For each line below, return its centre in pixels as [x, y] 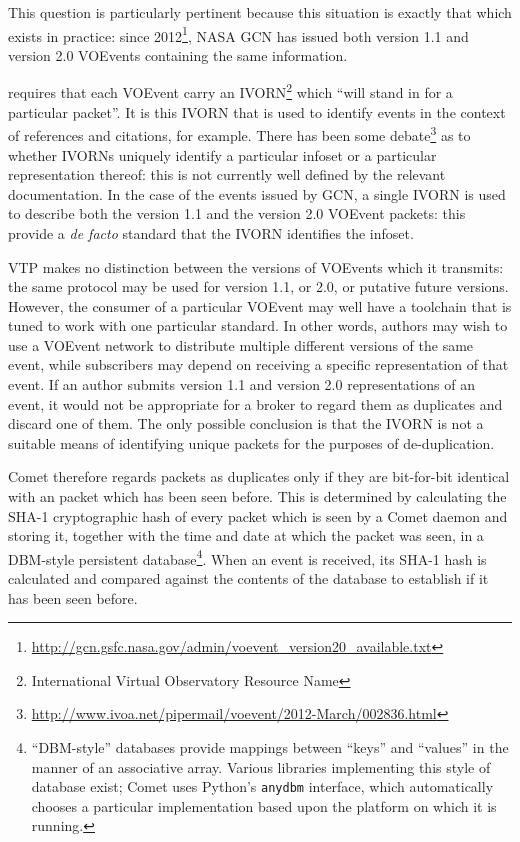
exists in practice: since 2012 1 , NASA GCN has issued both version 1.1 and [238, 34]
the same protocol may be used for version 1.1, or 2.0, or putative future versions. [258, 286]
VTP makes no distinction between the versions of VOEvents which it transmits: [256, 266]
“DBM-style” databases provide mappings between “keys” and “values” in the [270, 747]
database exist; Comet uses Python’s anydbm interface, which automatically [262, 786]
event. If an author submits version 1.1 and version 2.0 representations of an [241, 384]
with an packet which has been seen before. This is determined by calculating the [257, 496]
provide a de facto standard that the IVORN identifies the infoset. [211, 232]
